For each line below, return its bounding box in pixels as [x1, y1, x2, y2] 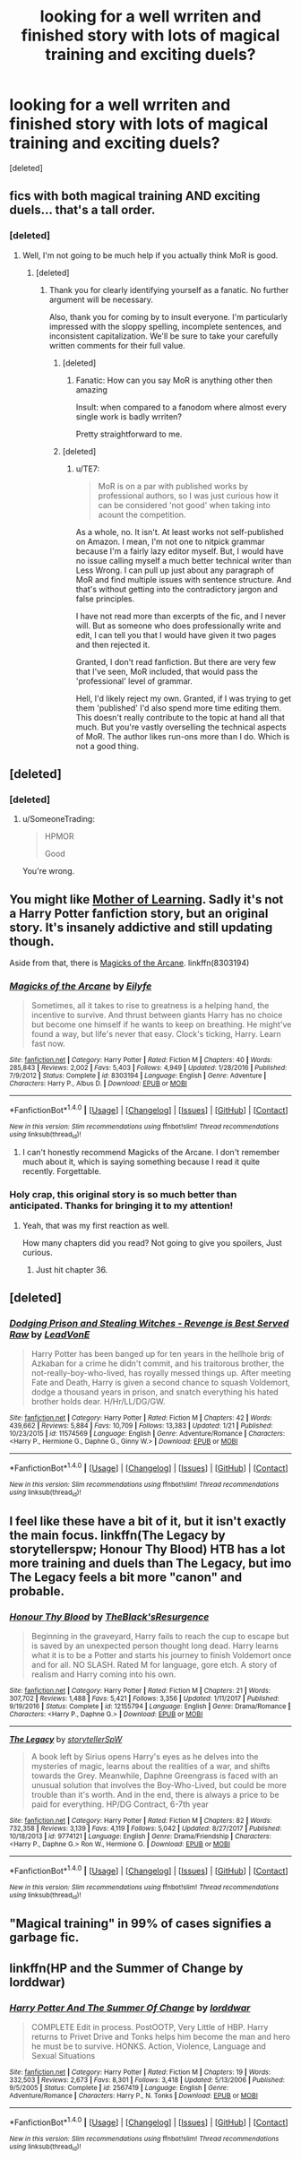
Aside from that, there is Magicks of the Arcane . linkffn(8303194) [9, 957, 250, 969]
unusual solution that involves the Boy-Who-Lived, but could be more [30, 1780, 288, 1791]
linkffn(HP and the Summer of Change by [9, 1960, 244, 1975]
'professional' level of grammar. [75, 675, 193, 687]
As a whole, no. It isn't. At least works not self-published [75, 526, 284, 537]
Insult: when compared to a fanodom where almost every [75, 402, 287, 412]
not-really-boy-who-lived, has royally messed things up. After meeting [30, 1368, 291, 1378]
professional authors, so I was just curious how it [98, 490, 279, 501]
